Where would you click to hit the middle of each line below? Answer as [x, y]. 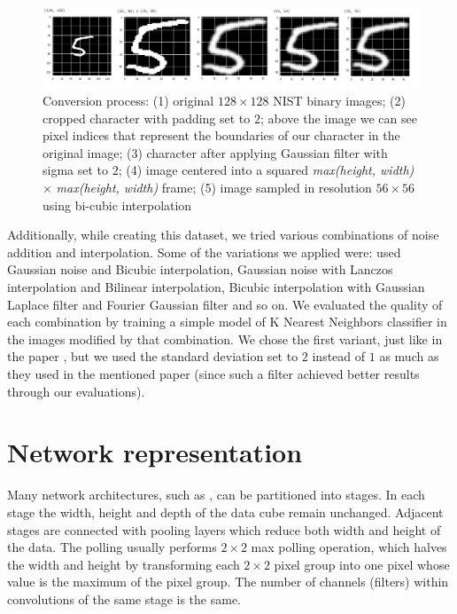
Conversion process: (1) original [128, 101]
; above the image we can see [338, 118]
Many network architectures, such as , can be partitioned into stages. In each [216, 495]
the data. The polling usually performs [112, 547]
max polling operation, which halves [349, 547]
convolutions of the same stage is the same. [124, 598]
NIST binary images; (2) [339, 101]
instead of [339, 356]
